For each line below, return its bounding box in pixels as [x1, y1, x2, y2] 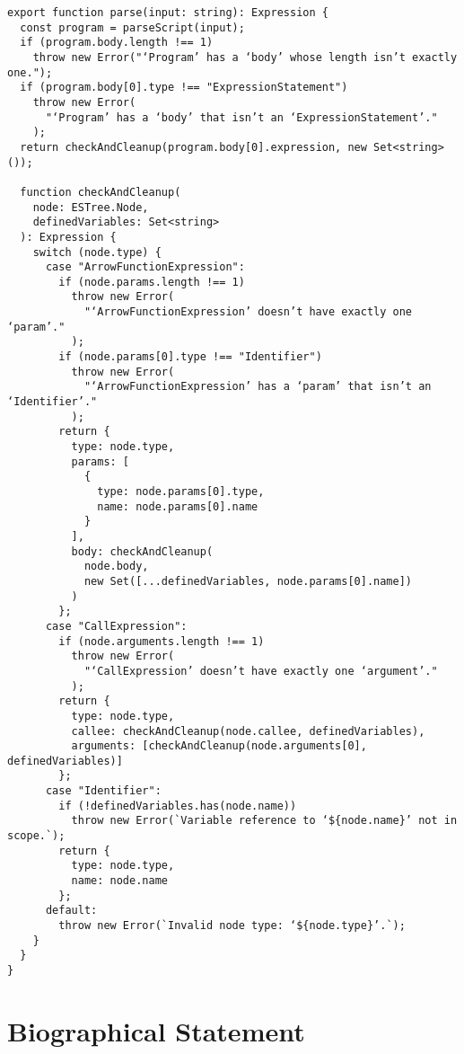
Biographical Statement [7, 1012, 305, 1049]
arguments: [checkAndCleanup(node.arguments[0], [71, 740, 367, 753]
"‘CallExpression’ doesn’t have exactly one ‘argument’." [83, 664, 438, 678]
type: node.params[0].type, [97, 485, 265, 498]
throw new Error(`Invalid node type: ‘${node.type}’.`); [58, 919, 406, 933]
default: [45, 904, 98, 917]
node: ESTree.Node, [32, 200, 149, 214]
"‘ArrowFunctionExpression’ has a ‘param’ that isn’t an [83, 380, 432, 394]
